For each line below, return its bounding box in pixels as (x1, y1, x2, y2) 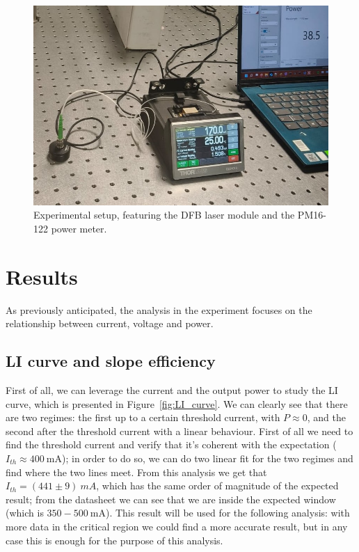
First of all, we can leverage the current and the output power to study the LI (6, 383, 338, 397)
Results (6, 262, 78, 290)
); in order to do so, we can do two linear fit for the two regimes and (62, 450, 353, 465)
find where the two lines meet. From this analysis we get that (6, 464, 267, 479)
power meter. (51, 221, 107, 235)
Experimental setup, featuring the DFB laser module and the (33, 207, 295, 222)
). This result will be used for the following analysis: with (105, 505, 350, 520)
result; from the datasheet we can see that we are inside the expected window (6, 491, 336, 506)
